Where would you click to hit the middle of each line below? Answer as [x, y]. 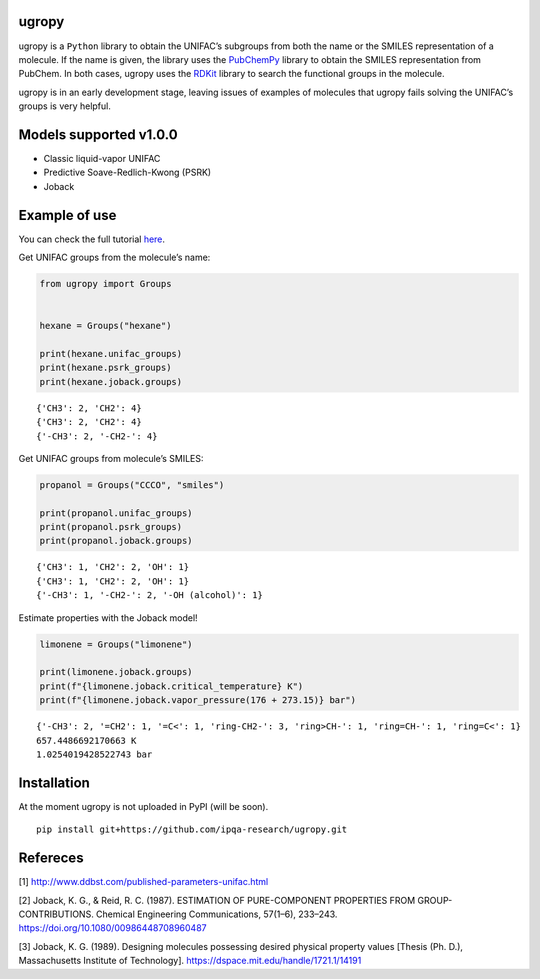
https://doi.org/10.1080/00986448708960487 [112, 928]
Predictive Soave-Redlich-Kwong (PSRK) [127, 172]
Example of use [67, 215]
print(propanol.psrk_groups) [111, 527]
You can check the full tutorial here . [91, 239]
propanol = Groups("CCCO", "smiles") [132, 484]
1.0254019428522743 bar [94, 754]
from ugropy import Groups [105, 284]
